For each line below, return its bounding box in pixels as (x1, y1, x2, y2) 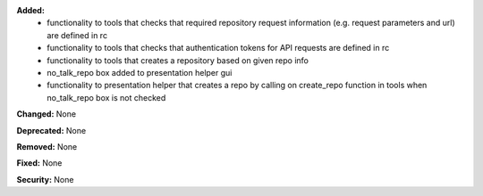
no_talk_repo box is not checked (47, 92, 166, 102)
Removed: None (16, 141, 78, 151)
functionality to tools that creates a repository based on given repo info (47, 54, 309, 66)
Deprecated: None (16, 125, 87, 135)
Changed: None (16, 109, 76, 119)
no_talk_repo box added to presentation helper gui (47, 67, 233, 78)
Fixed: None (16, 158, 63, 168)
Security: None (16, 174, 74, 184)
